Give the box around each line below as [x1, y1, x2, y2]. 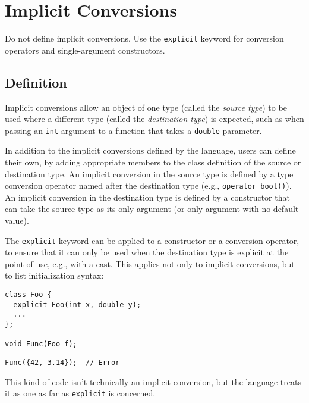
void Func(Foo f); [5, 340, 77, 349]
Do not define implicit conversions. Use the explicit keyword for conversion [5, 32, 284, 45]
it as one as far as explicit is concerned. [5, 387, 156, 399]
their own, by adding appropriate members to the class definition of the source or [5, 156, 301, 168]
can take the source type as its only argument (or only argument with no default [5, 202, 299, 215]
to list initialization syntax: [5, 269, 104, 282]
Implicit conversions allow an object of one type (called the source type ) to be [5, 101, 287, 113]
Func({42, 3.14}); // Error [5, 358, 120, 367]
